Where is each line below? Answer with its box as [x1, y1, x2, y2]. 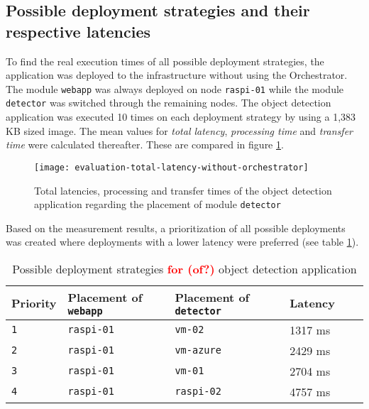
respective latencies [6, 20, 151, 42]
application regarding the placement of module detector [34, 197, 281, 212]
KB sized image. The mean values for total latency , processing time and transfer [6, 123, 353, 138]
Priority [11, 294, 57, 311]
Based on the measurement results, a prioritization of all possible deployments [6, 220, 346, 235]
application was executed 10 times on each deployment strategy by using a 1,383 [6, 109, 356, 124]
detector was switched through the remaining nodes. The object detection [6, 95, 331, 110]
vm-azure [175, 344, 221, 356]
